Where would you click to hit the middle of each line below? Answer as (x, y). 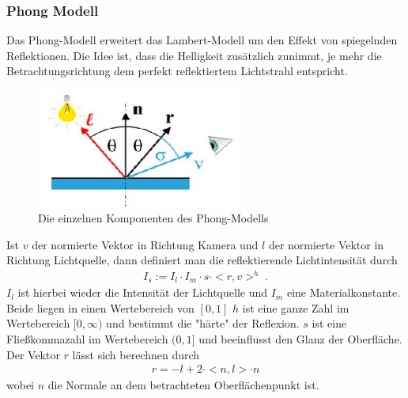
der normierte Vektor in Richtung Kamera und (145, 244)
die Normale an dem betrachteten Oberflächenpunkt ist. (183, 385)
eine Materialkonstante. (344, 292)
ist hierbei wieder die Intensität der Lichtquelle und (143, 292)
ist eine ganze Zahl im (296, 307)
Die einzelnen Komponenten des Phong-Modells (153, 217)
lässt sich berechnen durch (136, 354)
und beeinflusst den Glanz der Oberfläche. (300, 339)
